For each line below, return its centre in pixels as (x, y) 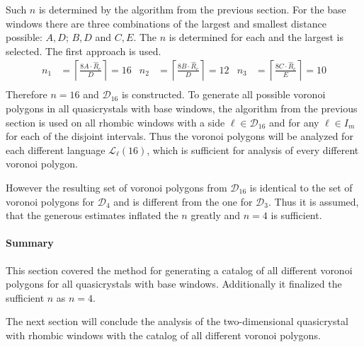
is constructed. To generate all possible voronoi (223, 94)
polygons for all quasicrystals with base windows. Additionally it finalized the (174, 284)
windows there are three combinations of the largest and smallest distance (166, 23)
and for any (294, 122)
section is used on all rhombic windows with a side (115, 122)
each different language (56, 149)
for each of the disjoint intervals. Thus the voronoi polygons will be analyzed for (180, 136)
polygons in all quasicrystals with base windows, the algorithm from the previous (182, 108)
